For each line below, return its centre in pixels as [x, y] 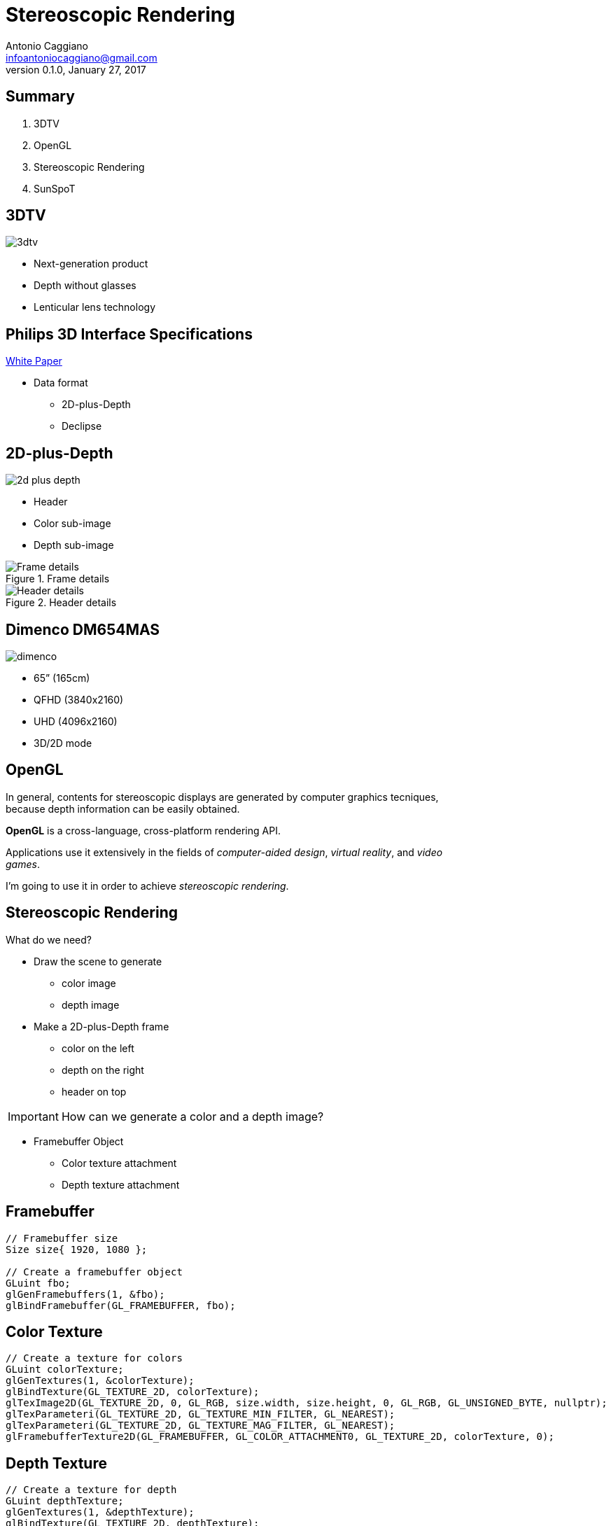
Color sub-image [72, 524]
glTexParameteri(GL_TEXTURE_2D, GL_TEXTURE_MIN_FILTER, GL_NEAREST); [201, 1414]
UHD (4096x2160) [76, 721]
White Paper [34, 361]
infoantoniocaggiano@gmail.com [82, 57]
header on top [94, 1091]
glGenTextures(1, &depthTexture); [100, 1512]
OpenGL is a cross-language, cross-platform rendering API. [143, 830]
